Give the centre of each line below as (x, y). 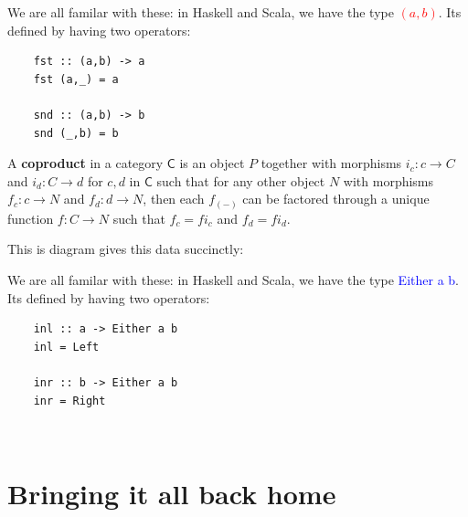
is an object (212, 163)
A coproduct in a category (85, 163)
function (31, 218)
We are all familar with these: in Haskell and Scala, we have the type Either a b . (234, 280)
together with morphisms (331, 163)
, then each (174, 199)
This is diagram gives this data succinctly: (126, 249)
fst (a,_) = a (76, 79)
